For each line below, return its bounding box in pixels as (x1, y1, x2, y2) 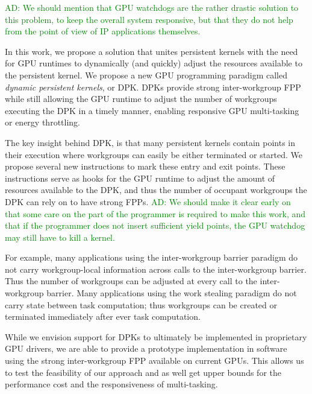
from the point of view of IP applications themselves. (5, 25, 201, 37)
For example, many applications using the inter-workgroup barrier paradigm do (5, 251, 298, 264)
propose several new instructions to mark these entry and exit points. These (5, 160, 285, 173)
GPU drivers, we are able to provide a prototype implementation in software (5, 342, 287, 355)
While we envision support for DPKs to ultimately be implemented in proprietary (5, 330, 307, 343)
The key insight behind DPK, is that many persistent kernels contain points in (5, 136, 296, 148)
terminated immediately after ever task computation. (5, 310, 201, 323)
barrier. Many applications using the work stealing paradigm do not (46, 287, 297, 299)
